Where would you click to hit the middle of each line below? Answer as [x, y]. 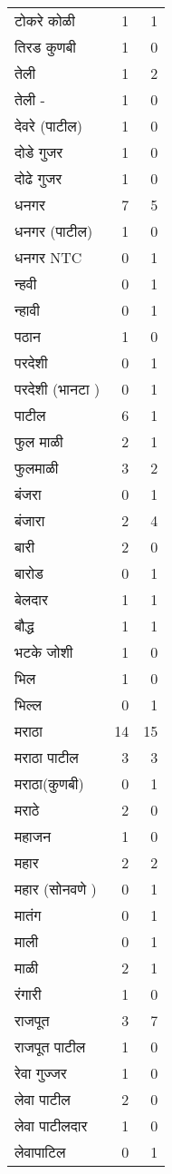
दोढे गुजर [38, 178]
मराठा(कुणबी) [49, 783]
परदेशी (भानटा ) [57, 389]
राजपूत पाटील [50, 1047]
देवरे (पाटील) [49, 126]
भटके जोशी [44, 652]
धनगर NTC [48, 257]
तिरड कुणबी [45, 47]
